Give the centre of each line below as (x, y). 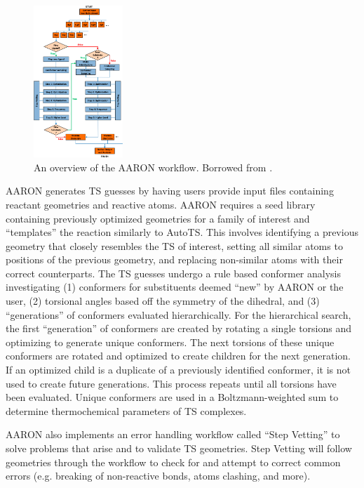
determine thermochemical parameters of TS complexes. (126, 410)
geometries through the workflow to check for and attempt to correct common (173, 462)
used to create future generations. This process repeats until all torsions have (171, 383)
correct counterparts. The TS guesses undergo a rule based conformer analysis (173, 273)
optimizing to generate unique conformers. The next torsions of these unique (170, 342)
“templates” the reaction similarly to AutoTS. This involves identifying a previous (182, 232)
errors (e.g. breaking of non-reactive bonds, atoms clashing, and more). (158, 476)
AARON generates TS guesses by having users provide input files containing (170, 191)
